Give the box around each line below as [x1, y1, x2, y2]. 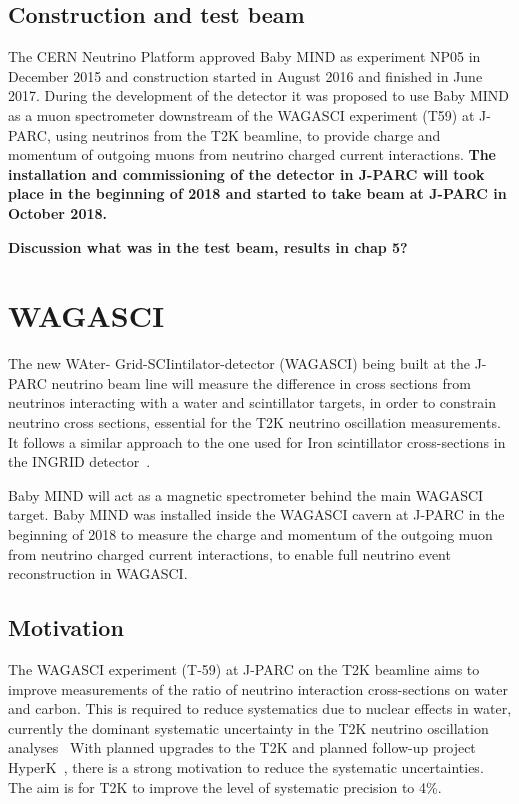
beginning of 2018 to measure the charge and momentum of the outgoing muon [8, 524, 493, 545]
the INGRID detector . [8, 451, 151, 472]
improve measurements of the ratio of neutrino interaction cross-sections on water [8, 678, 509, 699]
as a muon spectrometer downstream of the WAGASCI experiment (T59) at [8, 104, 475, 125]
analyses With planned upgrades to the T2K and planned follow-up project [8, 737, 476, 758]
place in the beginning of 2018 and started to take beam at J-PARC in [8, 183, 507, 204]
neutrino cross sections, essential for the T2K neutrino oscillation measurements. [8, 412, 501, 433]
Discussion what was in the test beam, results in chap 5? [8, 236, 408, 257]
